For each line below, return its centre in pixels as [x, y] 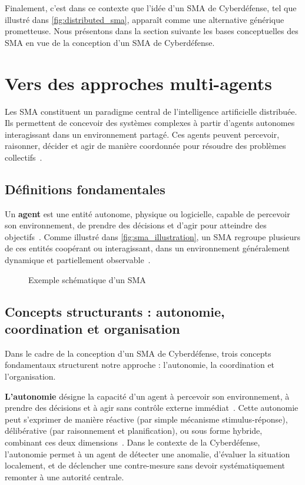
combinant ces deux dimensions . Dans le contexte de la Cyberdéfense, [132, 442]
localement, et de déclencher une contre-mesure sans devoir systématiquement [145, 465]
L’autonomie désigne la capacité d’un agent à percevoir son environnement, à [147, 396]
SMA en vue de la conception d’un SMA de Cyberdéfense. [110, 42]
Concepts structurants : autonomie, [115, 311]
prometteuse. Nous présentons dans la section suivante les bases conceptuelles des [152, 31]
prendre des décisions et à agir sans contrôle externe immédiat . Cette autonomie [152, 408]
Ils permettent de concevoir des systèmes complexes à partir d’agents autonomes [150, 123]
